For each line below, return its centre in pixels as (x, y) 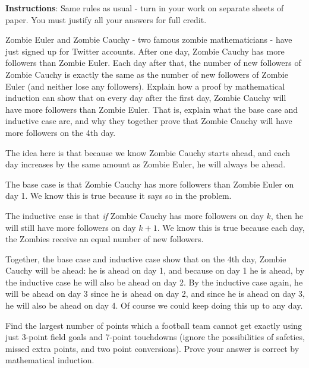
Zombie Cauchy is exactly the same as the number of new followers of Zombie (147, 74)
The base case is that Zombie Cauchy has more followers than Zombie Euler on (150, 184)
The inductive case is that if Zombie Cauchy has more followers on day (135, 215)
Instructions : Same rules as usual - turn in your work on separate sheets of (145, 8)
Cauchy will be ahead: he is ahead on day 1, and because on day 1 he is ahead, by (155, 270)
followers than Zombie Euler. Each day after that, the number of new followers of (153, 63)
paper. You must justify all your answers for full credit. (106, 19)
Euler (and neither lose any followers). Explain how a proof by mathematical (145, 86)
